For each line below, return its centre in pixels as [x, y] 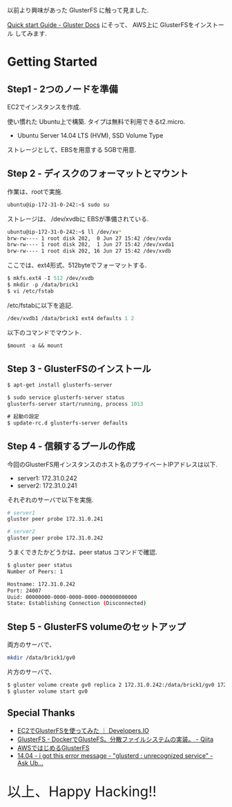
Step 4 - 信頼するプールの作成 [71, 446]
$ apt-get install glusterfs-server [60, 385]
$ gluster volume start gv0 [48, 691]
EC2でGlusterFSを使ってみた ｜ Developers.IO [83, 730]
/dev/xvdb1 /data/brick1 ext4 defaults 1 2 [71, 318]
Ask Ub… [30, 763]
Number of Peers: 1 [35, 572]
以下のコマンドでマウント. [45, 332]
